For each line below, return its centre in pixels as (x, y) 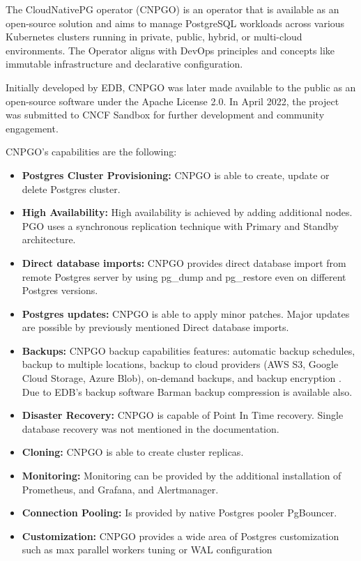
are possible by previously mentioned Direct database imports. (155, 327)
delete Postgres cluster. (71, 189)
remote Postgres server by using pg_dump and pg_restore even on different (184, 276)
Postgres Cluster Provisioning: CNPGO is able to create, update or (176, 175)
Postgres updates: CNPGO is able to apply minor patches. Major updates (186, 313)
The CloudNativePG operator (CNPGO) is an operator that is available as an (172, 9)
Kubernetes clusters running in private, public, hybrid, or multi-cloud (154, 37)
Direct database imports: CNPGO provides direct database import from (184, 262)
